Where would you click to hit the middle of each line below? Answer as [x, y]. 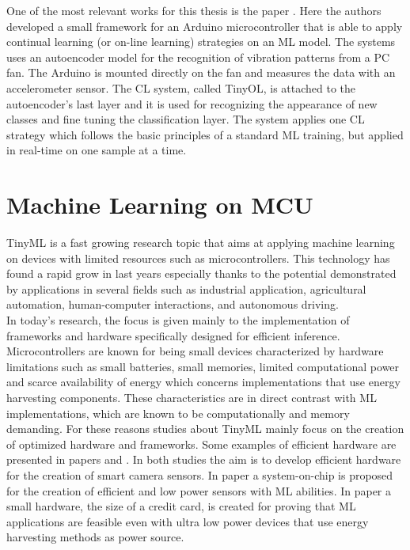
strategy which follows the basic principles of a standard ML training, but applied [205, 134]
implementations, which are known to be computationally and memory [178, 413]
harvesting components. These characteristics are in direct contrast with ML [192, 397]
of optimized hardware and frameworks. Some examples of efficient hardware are [201, 444]
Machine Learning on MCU [160, 205]
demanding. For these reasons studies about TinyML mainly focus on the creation [205, 429]
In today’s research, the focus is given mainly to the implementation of [178, 320]
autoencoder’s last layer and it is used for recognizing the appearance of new [192, 103]
